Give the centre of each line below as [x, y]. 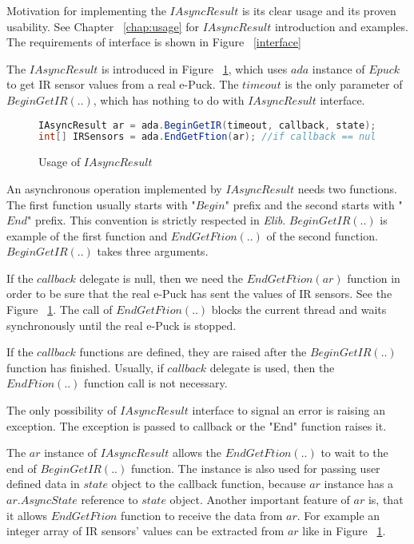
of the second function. [322, 235]
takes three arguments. [153, 251]
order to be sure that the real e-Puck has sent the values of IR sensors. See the [199, 294]
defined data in [43, 484]
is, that [386, 499]
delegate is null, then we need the [161, 278]
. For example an [338, 515]
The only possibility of [62, 410]
